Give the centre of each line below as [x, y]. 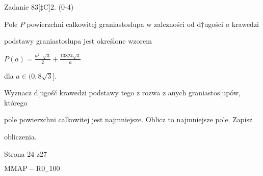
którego [16, 102]
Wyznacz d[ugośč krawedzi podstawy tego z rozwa [82, 93]
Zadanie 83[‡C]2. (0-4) [39, 7]
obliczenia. [20, 136]
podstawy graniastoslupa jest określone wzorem [78, 41]
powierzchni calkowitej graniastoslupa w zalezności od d [114, 24]
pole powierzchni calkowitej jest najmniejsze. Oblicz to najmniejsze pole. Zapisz [128, 119]
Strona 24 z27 [26, 153]
